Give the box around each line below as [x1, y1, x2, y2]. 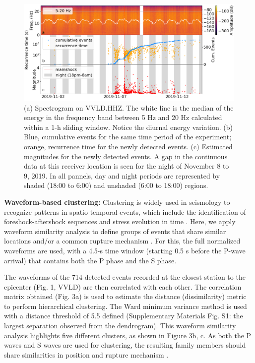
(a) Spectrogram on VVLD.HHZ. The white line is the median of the [24, 102, 234, 113]
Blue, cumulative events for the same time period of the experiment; [24, 131, 232, 142]
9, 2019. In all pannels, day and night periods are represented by [24, 170, 220, 181]
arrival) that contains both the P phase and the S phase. [4, 255, 177, 265]
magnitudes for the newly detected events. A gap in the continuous [24, 151, 228, 161]
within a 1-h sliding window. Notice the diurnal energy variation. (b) [24, 121, 233, 132]
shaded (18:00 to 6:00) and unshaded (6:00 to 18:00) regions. [24, 180, 208, 190]
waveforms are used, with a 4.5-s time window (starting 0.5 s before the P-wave [4, 245, 246, 255]
